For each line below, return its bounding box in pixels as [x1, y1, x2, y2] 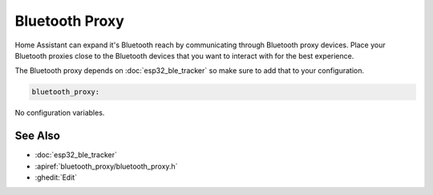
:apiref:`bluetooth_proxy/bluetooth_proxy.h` [34, 161, 178, 171]
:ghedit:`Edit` [34, 173, 78, 182]
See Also [14, 129, 60, 143]
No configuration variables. [14, 108, 105, 118]
